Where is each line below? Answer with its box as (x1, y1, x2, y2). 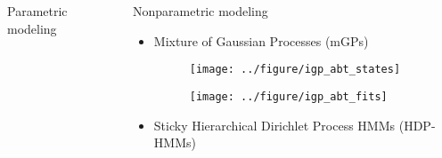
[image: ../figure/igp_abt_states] (189, 63, 401, 76)
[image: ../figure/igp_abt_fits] (189, 90, 388, 103)
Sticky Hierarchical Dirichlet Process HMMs (153, 115, 396, 134)
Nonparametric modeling (133, 2, 268, 20)
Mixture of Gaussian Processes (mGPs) (153, 31, 369, 50)
